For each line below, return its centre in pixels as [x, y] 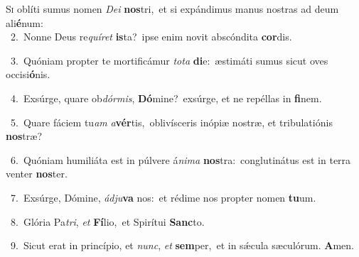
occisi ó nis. [28, 74]
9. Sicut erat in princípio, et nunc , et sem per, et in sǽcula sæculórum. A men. [182, 245]
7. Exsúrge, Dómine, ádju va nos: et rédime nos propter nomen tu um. [163, 197]
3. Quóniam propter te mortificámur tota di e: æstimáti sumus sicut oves [169, 60]
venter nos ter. [37, 174]
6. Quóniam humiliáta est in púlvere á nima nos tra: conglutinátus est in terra [181, 159]
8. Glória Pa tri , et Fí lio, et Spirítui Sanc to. [107, 221]
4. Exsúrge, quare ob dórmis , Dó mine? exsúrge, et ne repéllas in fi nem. [166, 98]
